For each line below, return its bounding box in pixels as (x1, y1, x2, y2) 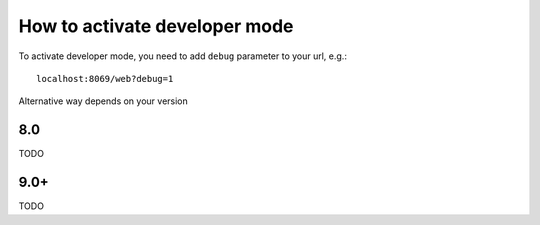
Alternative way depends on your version (18, 95, 189, 107)
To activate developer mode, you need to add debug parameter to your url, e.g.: (18, 50, 347, 62)
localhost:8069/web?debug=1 (36, 73, 174, 84)
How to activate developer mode (18, 15, 294, 37)
